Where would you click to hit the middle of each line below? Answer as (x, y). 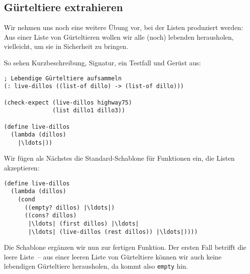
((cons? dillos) (51, 216)
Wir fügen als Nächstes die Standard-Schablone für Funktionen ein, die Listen (119, 158)
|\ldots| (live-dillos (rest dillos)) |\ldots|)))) (113, 232)
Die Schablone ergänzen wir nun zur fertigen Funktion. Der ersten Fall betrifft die (125, 247)
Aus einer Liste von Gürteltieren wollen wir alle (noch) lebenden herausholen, (119, 37)
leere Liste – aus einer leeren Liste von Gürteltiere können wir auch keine (113, 256)
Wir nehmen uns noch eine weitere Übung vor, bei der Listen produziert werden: (124, 27)
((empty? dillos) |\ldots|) (70, 207)
